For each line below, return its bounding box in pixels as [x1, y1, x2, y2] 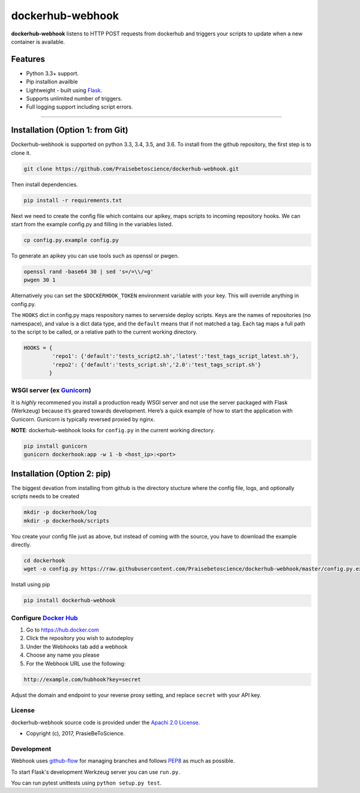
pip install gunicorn [23, 442, 88, 450]
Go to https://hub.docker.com [26, 626, 99, 633]
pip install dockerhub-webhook [23, 597, 116, 604]
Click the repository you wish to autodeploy [26, 635, 134, 642]
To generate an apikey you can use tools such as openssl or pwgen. [11, 252, 179, 259]
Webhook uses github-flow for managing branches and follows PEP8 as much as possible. [11, 757, 235, 765]
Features [11, 54, 45, 64]
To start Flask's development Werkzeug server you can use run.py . [11, 768, 180, 776]
